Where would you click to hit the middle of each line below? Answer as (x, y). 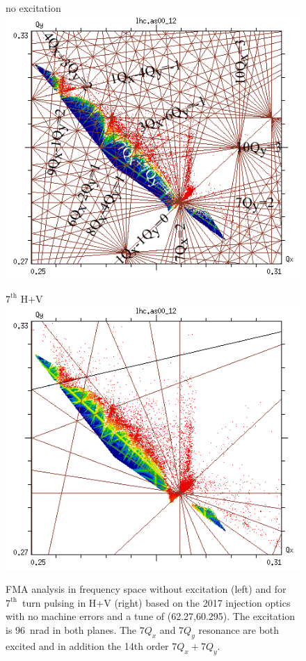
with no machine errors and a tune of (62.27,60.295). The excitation (150, 616)
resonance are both (239, 630)
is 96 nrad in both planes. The (71, 630)
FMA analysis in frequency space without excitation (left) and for (146, 589)
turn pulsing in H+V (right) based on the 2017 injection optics (156, 602)
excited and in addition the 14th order (87, 645)
